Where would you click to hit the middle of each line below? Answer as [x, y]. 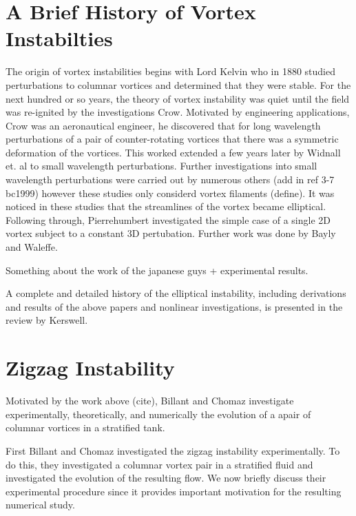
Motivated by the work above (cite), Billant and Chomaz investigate [150, 401]
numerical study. [40, 505]
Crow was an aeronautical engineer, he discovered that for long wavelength [163, 125]
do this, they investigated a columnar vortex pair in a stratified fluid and [159, 464]
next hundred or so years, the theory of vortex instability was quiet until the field [178, 98]
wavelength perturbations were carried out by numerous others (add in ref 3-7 [170, 179]
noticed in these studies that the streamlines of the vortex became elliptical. [166, 206]
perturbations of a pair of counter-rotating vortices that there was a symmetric [172, 139]
